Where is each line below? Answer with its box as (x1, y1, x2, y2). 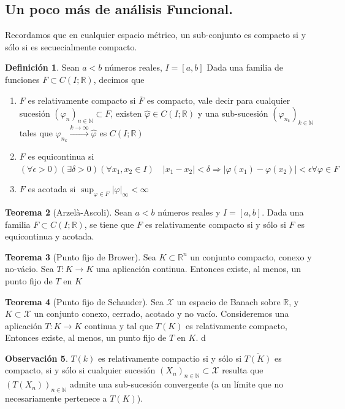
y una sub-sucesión (197, 107, 268, 120)
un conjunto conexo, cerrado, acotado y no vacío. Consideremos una (34, 307, 289, 320)
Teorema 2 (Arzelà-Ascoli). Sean (5, 205, 132, 218)
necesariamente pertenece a (5, 392, 107, 405)
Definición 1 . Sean (5, 61, 80, 74)
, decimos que (93, 72, 145, 85)
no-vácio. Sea (5, 262, 54, 275)
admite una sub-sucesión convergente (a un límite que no (69, 378, 284, 391)
